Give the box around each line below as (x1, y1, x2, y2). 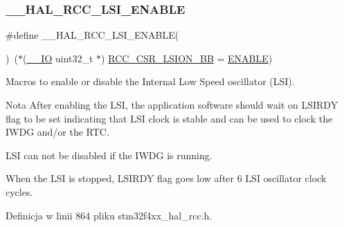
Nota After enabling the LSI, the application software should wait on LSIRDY (6, 98, 338, 111)
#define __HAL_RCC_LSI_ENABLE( (6, 28, 179, 42)
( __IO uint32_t (22, 51, 93, 65)
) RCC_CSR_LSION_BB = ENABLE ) (101, 51, 273, 65)
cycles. (6, 184, 33, 199)
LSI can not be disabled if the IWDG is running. (6, 147, 212, 162)
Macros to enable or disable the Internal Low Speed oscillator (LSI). (6, 74, 295, 89)
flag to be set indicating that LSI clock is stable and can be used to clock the (6, 111, 333, 125)
